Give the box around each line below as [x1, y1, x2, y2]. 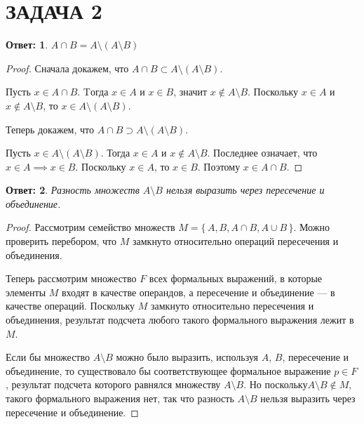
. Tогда [77, 84, 109, 99]
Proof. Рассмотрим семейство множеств [6, 220, 175, 234]
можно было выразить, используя [116, 350, 259, 364]
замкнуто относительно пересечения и [151, 298, 314, 313]
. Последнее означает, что [207, 145, 318, 160]
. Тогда [100, 145, 130, 160]
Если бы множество [6, 350, 90, 364]
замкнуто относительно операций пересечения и [132, 234, 339, 249]
